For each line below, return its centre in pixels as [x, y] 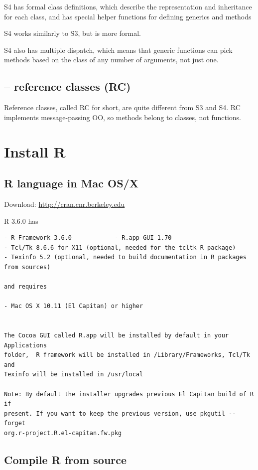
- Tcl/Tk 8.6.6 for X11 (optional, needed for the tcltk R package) [120, 247]
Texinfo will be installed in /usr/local [74, 375]
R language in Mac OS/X [71, 183]
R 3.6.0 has [21, 221]
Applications [25, 345]
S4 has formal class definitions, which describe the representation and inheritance [128, 6]
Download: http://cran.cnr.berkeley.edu [64, 204]
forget [15, 423]
